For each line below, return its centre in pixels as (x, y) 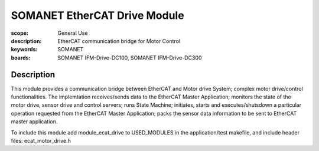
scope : (20, 33)
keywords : (24, 50)
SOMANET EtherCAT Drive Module (97, 15)
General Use (73, 33)
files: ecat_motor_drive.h (41, 140)
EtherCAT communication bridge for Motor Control (119, 41)
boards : (21, 58)
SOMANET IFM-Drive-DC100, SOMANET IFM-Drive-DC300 (130, 58)
